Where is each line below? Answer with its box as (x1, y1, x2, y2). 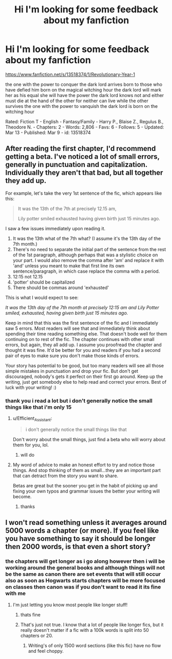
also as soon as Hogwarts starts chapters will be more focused (5, 577, 165, 584)
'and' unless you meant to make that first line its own (12, 262, 125, 269)
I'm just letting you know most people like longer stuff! (12, 601, 128, 608)
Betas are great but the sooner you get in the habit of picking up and (12, 482, 158, 488)
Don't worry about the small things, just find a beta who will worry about (12, 436, 166, 442)
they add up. (5, 176, 47, 185)
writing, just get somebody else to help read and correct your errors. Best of (5, 379, 167, 385)
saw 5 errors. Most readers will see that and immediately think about (5, 325, 150, 331)
